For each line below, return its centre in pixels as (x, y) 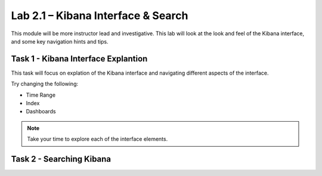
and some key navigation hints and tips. (60, 41)
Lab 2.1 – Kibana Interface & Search (100, 16)
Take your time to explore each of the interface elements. (97, 139)
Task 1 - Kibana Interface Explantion (79, 59)
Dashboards (41, 112)
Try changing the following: (45, 84)
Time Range (41, 95)
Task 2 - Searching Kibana (61, 159)
